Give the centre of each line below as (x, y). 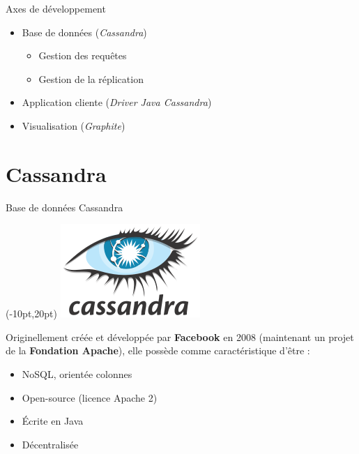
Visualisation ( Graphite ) (74, 125)
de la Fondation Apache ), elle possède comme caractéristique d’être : (158, 350)
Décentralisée (50, 444)
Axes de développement (56, 8)
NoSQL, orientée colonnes (77, 374)
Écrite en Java (53, 421)
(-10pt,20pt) (31, 313)
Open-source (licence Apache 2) (90, 397)
